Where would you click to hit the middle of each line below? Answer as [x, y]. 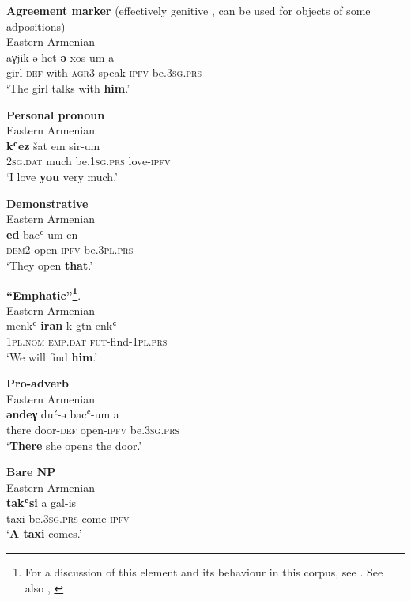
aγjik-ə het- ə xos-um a [60, 57]
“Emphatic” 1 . [44, 293]
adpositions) [36, 26]
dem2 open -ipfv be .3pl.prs [70, 249]
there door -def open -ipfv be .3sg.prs [93, 429]
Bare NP [31, 472]
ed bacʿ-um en [42, 234]
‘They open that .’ [50, 265]
